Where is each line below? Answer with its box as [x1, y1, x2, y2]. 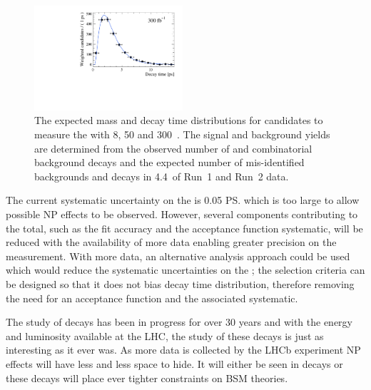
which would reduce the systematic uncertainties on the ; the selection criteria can [6, 262, 365, 277]
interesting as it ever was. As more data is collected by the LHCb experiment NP [6, 342, 361, 357]
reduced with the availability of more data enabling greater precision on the [6, 235, 337, 250]
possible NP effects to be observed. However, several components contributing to [6, 206, 358, 221]
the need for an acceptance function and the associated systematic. [6, 290, 298, 305]
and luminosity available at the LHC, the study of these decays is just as [6, 328, 324, 343]
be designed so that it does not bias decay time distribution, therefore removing [6, 276, 355, 291]
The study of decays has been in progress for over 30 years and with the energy [6, 314, 352, 329]
